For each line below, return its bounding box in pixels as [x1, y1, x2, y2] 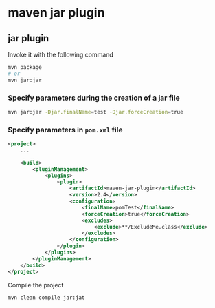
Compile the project [8, 280, 64, 289]
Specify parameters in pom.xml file [8, 125, 123, 134]
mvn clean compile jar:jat [8, 294, 85, 301]
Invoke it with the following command [8, 50, 114, 59]
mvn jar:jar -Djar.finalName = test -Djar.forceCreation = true [8, 108, 184, 115]
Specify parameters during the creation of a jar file [8, 93, 181, 103]
